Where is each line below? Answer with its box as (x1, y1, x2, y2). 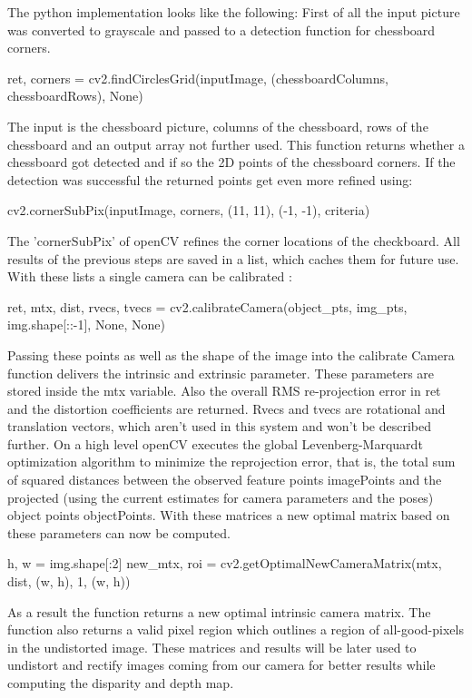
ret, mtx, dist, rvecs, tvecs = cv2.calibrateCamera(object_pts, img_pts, (7, 297, 408, 316)
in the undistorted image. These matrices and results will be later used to (7, 637, 417, 656)
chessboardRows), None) (7, 86, 143, 105)
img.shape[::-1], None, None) (7, 315, 165, 334)
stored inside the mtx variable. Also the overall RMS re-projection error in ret (7, 381, 441, 400)
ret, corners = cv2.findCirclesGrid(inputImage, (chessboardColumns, (7, 68, 388, 87)
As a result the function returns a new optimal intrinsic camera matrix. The (7, 602, 431, 621)
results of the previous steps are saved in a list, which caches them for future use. (7, 249, 459, 268)
